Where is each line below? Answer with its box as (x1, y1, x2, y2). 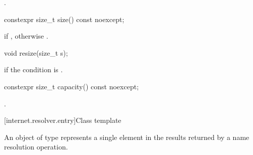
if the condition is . (4, 64, 63, 75)
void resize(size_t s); (4, 47, 68, 58)
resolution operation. (4, 141, 68, 152)
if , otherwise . (4, 31, 48, 41)
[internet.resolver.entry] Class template (4, 115, 121, 125)
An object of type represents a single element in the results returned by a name (4, 131, 249, 142)
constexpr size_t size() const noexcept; (4, 14, 124, 24)
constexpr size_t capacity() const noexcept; (4, 81, 139, 91)
